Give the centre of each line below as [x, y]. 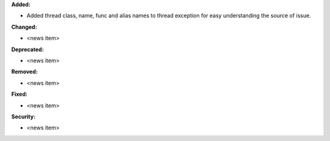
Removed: [24, 72]
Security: [24, 117]
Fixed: [19, 94]
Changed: [24, 27]
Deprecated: [28, 49]
